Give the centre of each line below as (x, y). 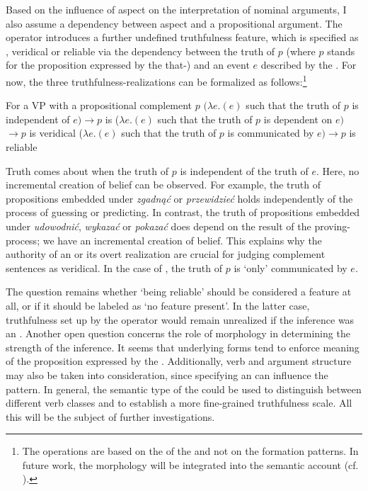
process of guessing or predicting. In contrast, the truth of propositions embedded (183, 212)
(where (301, 51)
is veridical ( (56, 133)
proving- (333, 226)
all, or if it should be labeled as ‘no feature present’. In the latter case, (158, 305)
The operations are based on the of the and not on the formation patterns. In (190, 451)
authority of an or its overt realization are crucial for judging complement (166, 254)
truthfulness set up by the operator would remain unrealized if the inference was (180, 319)
